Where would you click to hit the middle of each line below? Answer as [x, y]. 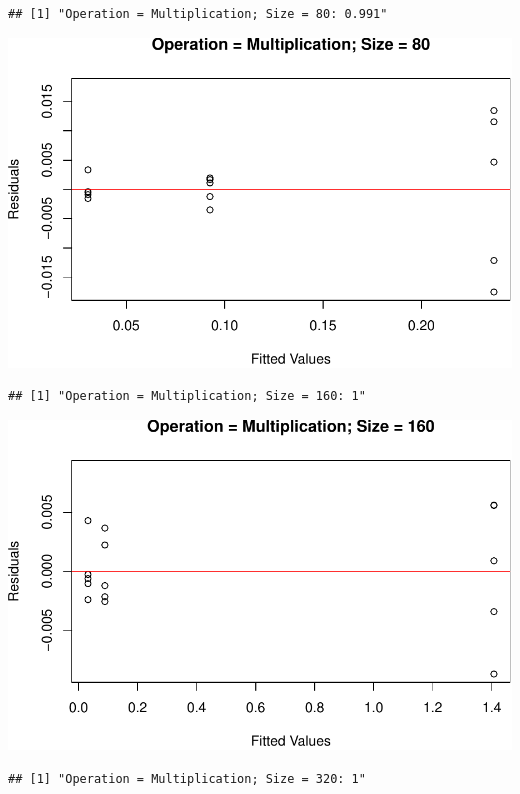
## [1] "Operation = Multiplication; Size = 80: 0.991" [198, 14]
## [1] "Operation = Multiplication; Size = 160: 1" [187, 396]
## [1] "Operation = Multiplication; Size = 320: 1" [187, 778]
